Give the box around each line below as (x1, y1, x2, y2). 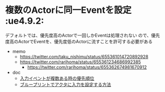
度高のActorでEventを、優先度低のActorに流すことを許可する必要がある (5, 38, 153, 45)
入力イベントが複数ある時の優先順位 (19, 75, 95, 81)
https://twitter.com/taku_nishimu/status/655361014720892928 (19, 53, 149, 59)
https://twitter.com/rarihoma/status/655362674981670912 (27, 64, 147, 70)
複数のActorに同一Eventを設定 (5, 4, 132, 16)
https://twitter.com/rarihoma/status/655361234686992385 (19, 59, 141, 65)
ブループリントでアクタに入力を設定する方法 (19, 81, 111, 87)
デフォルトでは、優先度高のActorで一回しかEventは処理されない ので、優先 (5, 32, 161, 38)
